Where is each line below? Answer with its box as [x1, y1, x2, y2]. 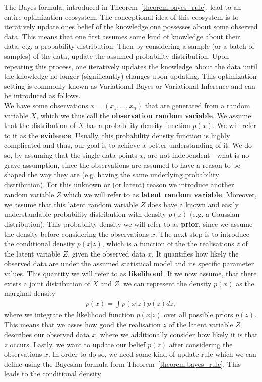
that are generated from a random [145, 100, 250, 110]
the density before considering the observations [4, 228, 149, 239]
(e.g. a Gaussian [190, 209, 240, 219]
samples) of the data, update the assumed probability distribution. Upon [4, 50, 229, 61]
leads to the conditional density [4, 368, 101, 379]
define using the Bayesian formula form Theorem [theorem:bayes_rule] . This [4, 358, 241, 369]
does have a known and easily [147, 199, 239, 209]
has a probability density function [86, 120, 190, 131]
